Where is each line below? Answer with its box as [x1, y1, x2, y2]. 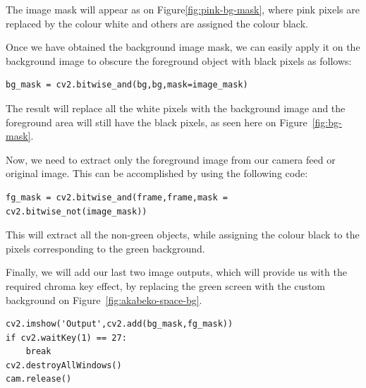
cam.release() [6, 374, 72, 384]
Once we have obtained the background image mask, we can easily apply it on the [6, 40, 360, 54]
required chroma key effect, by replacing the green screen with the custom [6, 278, 325, 293]
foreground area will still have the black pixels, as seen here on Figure [6, 114, 307, 129]
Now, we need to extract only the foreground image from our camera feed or [6, 152, 336, 166]
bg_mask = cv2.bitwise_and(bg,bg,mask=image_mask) [6, 80, 248, 90]
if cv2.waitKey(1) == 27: [6, 332, 127, 343]
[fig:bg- [312, 114, 342, 129]
